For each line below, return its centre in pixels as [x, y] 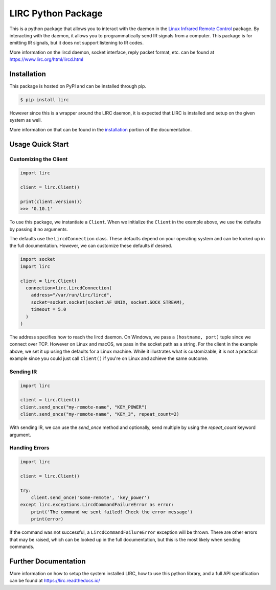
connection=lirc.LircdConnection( [69, 288]
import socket [38, 259]
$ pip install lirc [44, 100]
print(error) [47, 519]
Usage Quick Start [39, 144]
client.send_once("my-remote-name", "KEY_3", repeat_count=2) [100, 414]
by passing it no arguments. [39, 229]
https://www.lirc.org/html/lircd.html [47, 59]
